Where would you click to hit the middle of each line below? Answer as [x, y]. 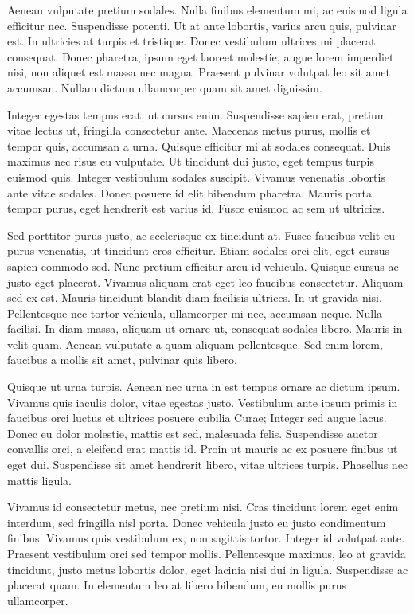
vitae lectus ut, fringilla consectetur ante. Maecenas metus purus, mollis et [189, 130]
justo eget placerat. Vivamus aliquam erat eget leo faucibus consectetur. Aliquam [205, 282]
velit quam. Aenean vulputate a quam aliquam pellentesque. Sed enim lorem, [195, 344]
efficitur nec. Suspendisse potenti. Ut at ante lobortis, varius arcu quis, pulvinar [202, 25]
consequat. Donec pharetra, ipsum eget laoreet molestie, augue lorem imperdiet [201, 56]
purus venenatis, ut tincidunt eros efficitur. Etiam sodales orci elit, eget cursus [199, 250]
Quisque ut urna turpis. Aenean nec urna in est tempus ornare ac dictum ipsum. [204, 387]
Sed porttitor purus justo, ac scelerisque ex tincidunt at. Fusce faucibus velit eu [201, 235]
